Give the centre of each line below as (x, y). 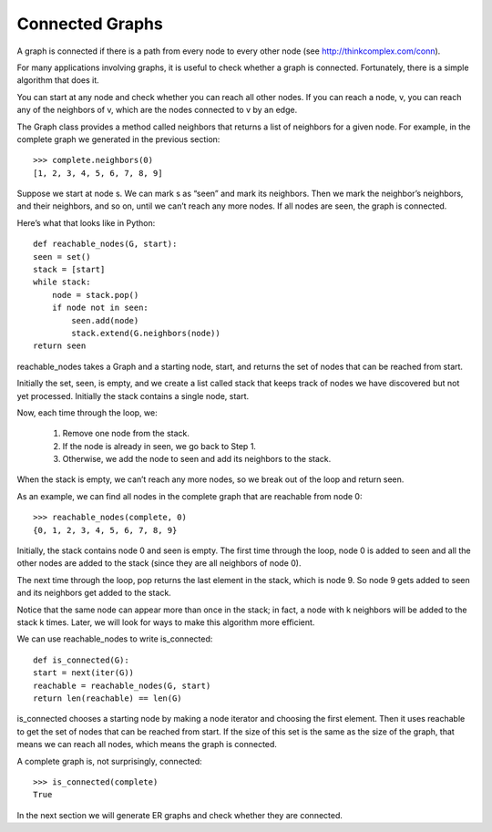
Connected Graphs (90, 24)
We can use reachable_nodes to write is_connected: (115, 639)
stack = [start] (69, 270)
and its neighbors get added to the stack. (94, 593)
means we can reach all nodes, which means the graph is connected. (147, 745)
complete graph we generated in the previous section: (118, 139)
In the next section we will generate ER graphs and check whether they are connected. (180, 815)
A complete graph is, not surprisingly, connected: (109, 761)
